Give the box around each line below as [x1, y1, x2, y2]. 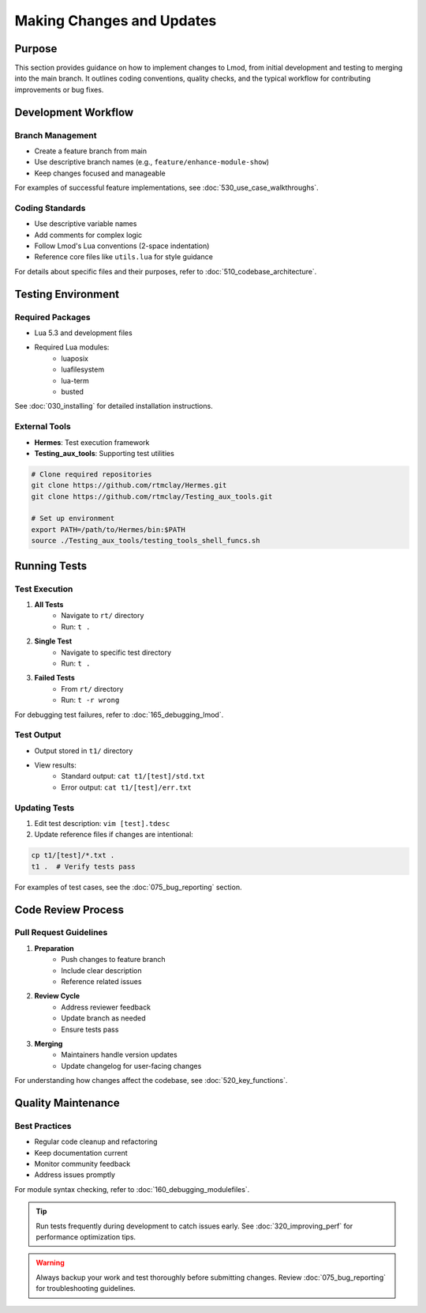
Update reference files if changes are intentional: [34, 830, 193, 839]
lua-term [61, 375, 90, 385]
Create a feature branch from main [34, 146, 148, 156]
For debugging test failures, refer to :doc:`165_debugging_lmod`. [14, 710, 224, 719]
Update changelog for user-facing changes [61, 1061, 202, 1070]
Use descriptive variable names [34, 219, 137, 228]
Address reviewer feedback [61, 1002, 151, 1012]
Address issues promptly [34, 1170, 116, 1179]
